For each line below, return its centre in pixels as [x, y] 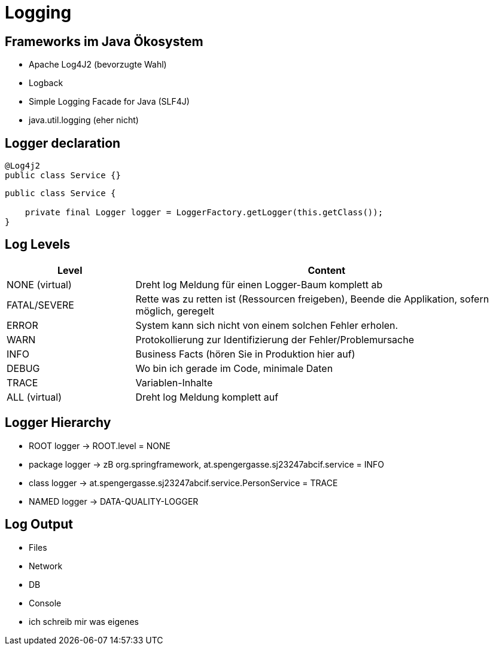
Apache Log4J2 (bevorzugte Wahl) [98, 65]
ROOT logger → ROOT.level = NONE [100, 445]
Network [46, 566]
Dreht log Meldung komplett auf [207, 397]
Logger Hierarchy [58, 423]
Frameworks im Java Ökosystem [104, 41]
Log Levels [38, 245]
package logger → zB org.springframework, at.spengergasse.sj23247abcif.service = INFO [206, 464]
